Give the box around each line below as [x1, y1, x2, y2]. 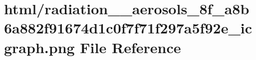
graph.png [4, 37, 75, 57]
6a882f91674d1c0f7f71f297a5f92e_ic [4, 18, 252, 38]
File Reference [80, 37, 181, 57]
